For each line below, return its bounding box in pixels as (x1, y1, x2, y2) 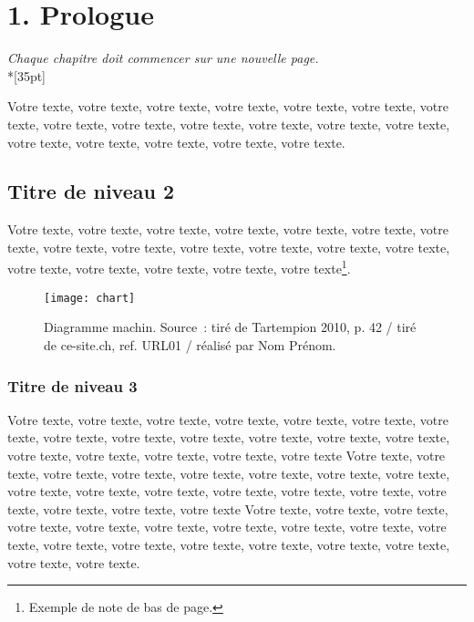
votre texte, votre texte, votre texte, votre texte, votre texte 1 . (7, 256, 351, 278)
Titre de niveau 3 (7, 374, 138, 397)
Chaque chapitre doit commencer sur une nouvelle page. (7, 48, 319, 67)
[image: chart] (44, 291, 136, 305)
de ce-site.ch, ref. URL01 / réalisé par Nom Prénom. (44, 335, 336, 354)
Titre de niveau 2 (7, 177, 175, 205)
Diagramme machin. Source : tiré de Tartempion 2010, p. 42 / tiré (44, 317, 417, 337)
